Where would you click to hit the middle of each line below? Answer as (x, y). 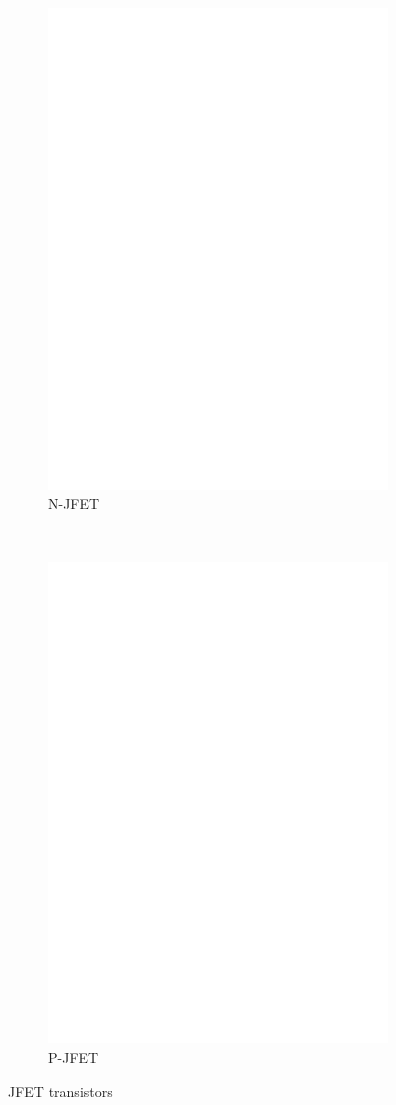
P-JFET (73, 1056)
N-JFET (74, 503)
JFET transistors (60, 1090)
